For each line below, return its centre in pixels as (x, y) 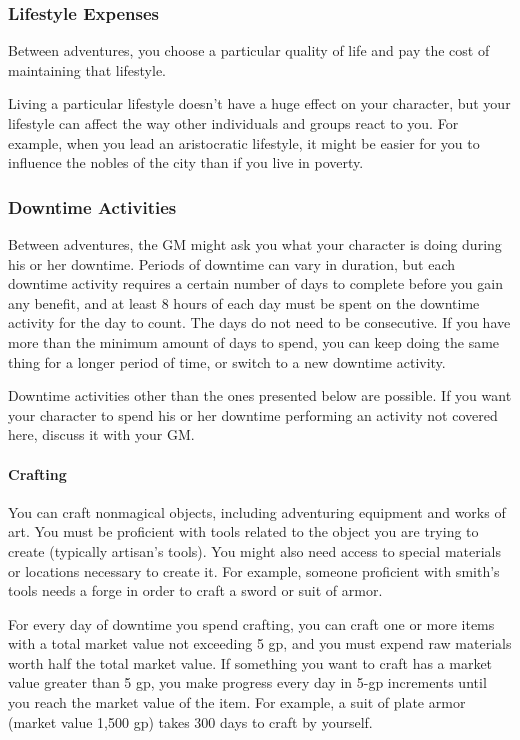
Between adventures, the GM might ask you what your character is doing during (255, 244)
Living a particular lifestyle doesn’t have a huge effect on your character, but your (259, 103)
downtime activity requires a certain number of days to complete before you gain (255, 283)
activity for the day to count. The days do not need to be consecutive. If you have (259, 322)
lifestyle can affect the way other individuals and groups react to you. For (233, 123)
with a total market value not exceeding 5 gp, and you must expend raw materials (260, 643)
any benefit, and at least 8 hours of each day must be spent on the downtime (244, 302)
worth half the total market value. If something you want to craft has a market (250, 662)
